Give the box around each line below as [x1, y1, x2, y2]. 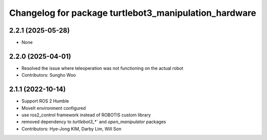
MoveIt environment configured [21, 105, 86, 111]
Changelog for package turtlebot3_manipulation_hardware [9, 7, 257, 18]
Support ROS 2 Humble [21, 98, 69, 104]
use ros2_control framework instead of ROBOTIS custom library [21, 112, 151, 118]
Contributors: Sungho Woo [21, 72, 76, 78]
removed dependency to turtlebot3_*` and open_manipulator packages [21, 119, 166, 125]
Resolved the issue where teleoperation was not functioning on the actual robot [21, 65, 183, 71]
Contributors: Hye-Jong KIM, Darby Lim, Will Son [21, 126, 122, 132]
